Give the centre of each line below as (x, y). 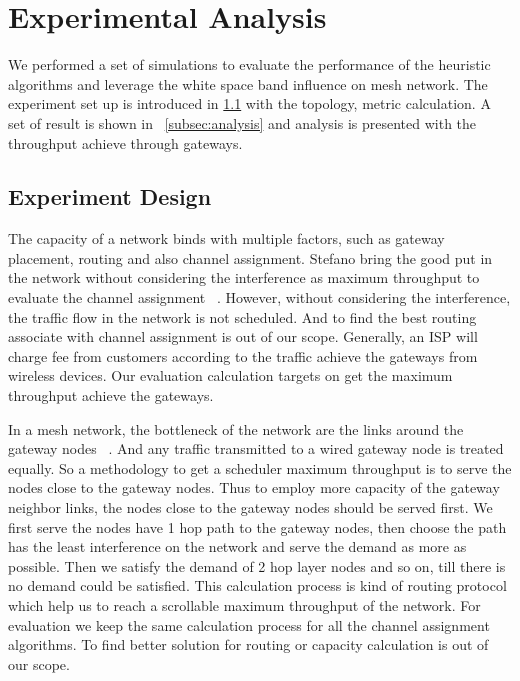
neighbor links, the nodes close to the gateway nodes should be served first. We (250, 507)
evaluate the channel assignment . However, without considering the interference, (259, 297)
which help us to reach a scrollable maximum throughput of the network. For (244, 604)
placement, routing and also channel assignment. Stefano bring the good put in (250, 257)
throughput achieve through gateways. (125, 142)
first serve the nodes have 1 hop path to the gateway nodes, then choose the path (257, 526)
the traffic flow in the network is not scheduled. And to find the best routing (242, 316)
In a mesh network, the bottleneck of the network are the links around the (236, 428)
